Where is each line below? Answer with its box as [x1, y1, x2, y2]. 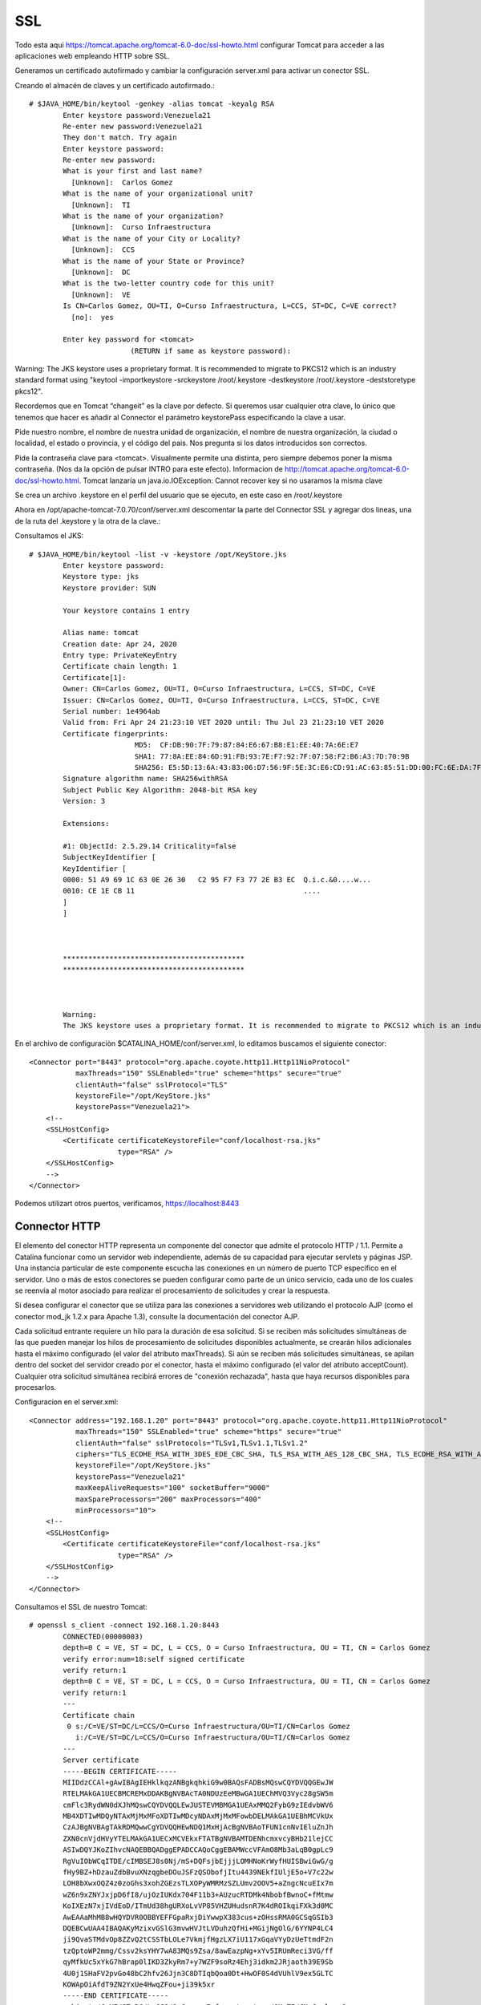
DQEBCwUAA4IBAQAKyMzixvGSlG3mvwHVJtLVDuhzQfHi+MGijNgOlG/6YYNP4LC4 [63, 1924, 333, 1933]
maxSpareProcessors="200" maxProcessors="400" [75, 1494, 262, 1504]
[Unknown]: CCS [71, 245, 135, 254]
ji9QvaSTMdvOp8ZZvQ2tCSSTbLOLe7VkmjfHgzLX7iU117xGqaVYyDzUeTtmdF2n [63, 1935, 333, 1944]
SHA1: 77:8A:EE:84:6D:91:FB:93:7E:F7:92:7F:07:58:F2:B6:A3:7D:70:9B [134, 751, 410, 761]
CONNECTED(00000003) [63, 1632, 143, 1641]
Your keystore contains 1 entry [63, 606, 190, 615]
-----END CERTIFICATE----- [63, 1991, 169, 2000]
